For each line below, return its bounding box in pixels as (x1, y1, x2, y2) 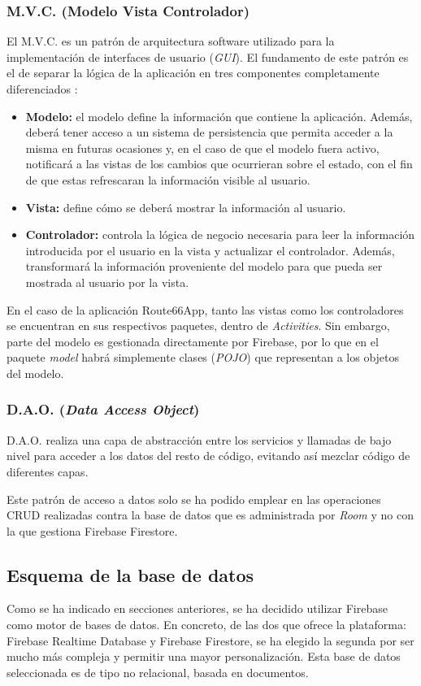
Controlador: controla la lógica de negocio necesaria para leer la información (25, 226, 415, 243)
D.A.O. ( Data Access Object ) (7, 399, 200, 419)
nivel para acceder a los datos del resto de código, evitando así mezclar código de (7, 447, 410, 464)
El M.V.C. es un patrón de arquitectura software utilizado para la (7, 33, 335, 50)
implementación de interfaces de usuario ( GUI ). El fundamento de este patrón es (7, 48, 409, 65)
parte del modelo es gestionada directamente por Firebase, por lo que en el (7, 332, 379, 350)
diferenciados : (7, 80, 78, 97)
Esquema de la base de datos (7, 562, 254, 587)
